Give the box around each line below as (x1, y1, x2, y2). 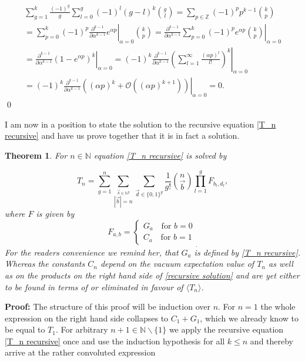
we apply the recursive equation (169, 323, 284, 336)
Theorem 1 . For (5, 149, 68, 161)
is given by (36, 207, 75, 220)
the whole (260, 300, 296, 313)
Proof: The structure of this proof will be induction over (5, 300, 210, 313)
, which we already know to (200, 311, 299, 324)
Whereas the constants (5, 257, 85, 270)
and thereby (250, 334, 294, 347)
